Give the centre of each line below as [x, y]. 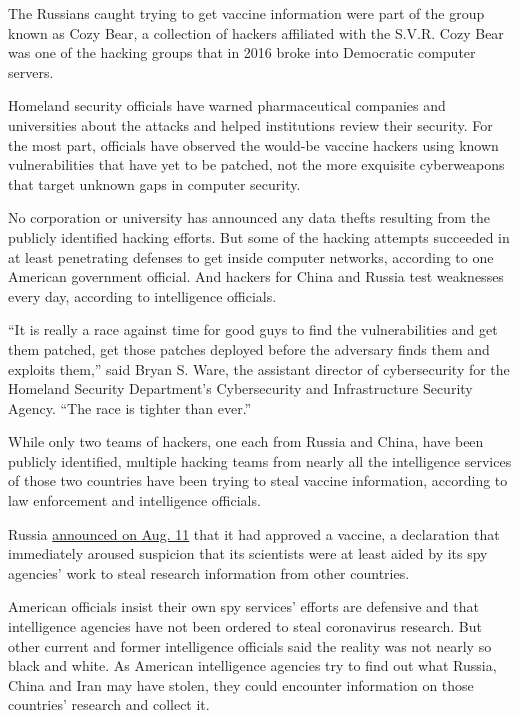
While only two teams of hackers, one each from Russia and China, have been [246, 441]
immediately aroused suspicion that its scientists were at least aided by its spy [248, 553]
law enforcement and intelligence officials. [134, 500]
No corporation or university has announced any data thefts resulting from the [249, 217]
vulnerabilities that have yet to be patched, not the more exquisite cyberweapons [256, 164]
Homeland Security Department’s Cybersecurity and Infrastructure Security [240, 388]
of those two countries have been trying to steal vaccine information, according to [258, 480]
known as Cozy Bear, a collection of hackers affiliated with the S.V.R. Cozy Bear [256, 32]
